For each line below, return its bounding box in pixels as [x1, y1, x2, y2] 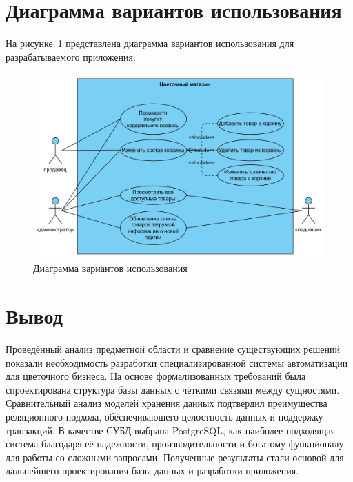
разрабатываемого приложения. [6, 49, 136, 64]
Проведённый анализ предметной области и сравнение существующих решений [6, 341, 340, 356]
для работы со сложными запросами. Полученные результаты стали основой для [6, 450, 344, 464]
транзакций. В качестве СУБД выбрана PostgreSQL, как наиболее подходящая [6, 423, 336, 437]
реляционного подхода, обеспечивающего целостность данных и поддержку [6, 409, 323, 423]
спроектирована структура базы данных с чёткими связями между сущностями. [6, 382, 340, 396]
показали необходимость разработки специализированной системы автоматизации [6, 355, 348, 369]
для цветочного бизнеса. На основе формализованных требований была [6, 369, 306, 383]
